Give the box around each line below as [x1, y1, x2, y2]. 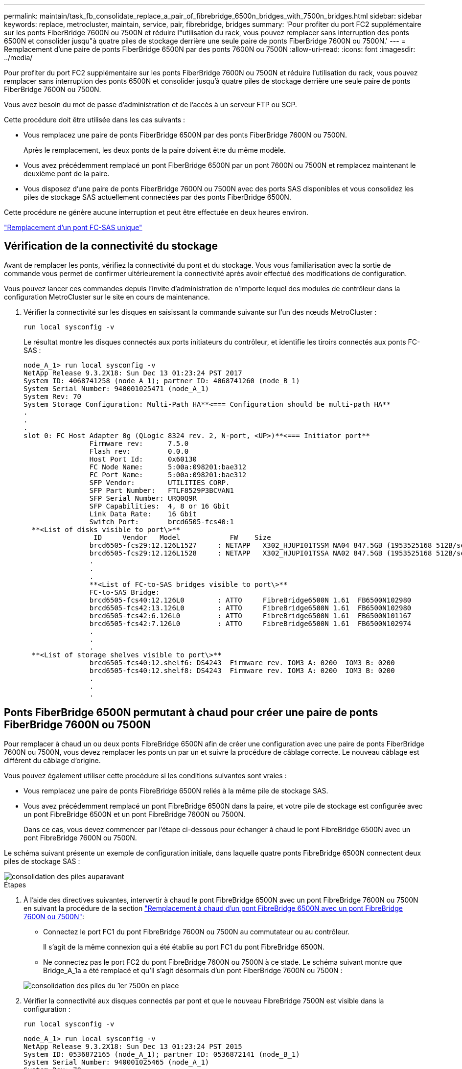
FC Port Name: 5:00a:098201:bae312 [89, 470, 247, 479]
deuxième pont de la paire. [23, 169, 110, 178]
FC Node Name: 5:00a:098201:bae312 [89, 463, 247, 471]
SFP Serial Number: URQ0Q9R [89, 494, 197, 502]
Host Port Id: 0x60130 [89, 455, 197, 463]
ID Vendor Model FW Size [93, 533, 271, 541]
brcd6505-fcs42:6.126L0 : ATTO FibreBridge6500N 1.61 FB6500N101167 [89, 611, 412, 620]
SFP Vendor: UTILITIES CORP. [89, 478, 230, 487]
